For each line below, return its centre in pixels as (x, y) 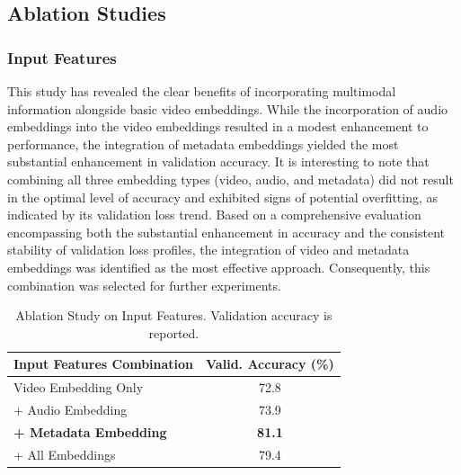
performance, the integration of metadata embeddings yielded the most (203, 143)
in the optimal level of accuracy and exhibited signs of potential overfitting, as (223, 197)
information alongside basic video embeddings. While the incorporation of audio (228, 108)
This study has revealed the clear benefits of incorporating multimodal (202, 91)
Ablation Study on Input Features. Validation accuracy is (174, 315)
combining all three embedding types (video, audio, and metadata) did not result (230, 179)
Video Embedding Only (79, 387)
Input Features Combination (104, 364)
